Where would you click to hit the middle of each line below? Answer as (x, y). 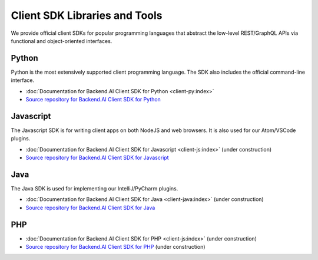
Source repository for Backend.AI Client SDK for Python (93, 100)
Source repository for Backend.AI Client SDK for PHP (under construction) (115, 247)
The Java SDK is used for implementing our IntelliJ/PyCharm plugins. (95, 188)
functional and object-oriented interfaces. (62, 41)
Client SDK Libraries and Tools (87, 15)
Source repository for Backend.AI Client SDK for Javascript (97, 158)
